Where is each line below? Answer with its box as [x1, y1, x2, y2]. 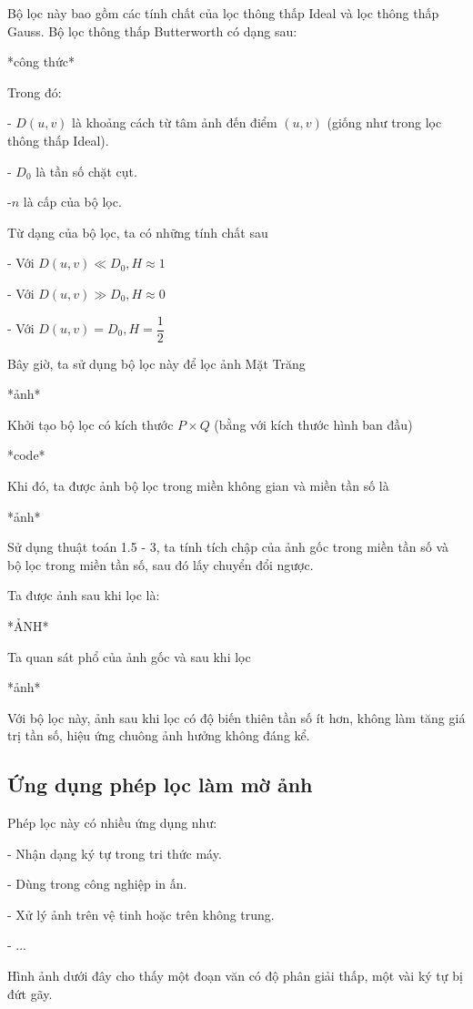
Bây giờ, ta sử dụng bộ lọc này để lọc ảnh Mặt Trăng [7, 353, 306, 372]
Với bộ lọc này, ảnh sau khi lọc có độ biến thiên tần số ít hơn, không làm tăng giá [7, 708, 466, 727]
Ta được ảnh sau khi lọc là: [7, 586, 160, 605]
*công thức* [7, 52, 75, 71]
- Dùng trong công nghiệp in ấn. [7, 874, 187, 893]
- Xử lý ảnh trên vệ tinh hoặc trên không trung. [7, 904, 275, 923]
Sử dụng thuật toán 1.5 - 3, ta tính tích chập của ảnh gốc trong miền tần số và [7, 537, 449, 556]
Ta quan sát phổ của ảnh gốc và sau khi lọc [7, 647, 251, 666]
